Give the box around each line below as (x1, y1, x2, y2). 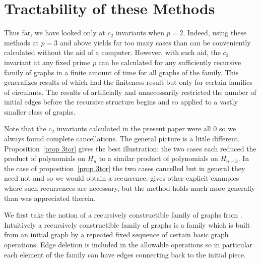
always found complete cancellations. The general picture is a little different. (4, 133, 240, 144)
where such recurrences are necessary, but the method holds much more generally (4, 183, 255, 193)
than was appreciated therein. (4, 192, 96, 203)
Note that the (4, 123, 46, 134)
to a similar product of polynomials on (99, 153, 218, 164)
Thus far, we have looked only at (4, 27, 105, 38)
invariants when (115, 27, 165, 38)
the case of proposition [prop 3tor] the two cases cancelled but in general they (4, 163, 245, 173)
